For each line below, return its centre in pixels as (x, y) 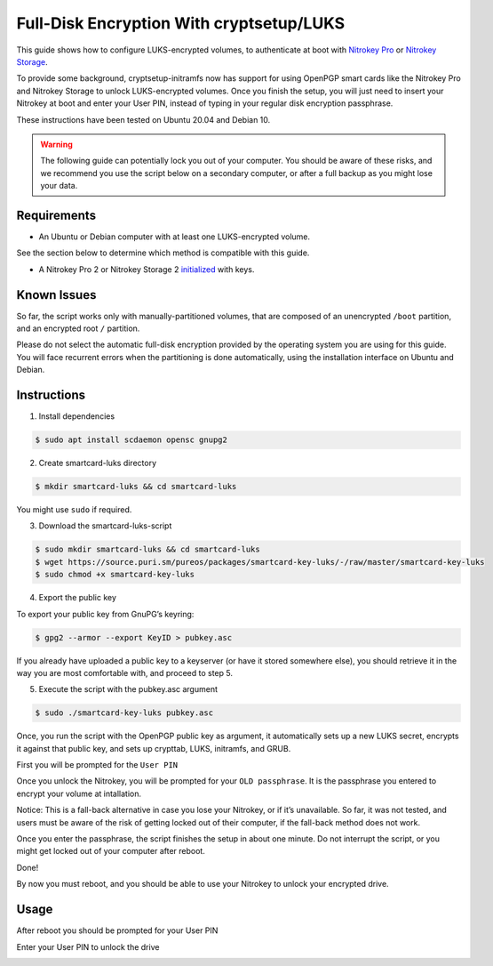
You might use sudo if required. (74, 510)
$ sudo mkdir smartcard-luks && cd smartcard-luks (148, 550)
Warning (56, 144)
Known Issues (56, 295)
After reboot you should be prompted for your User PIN (117, 930)
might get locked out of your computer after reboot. (111, 851)
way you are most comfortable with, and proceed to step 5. (124, 672)
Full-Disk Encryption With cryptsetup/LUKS (181, 23)
